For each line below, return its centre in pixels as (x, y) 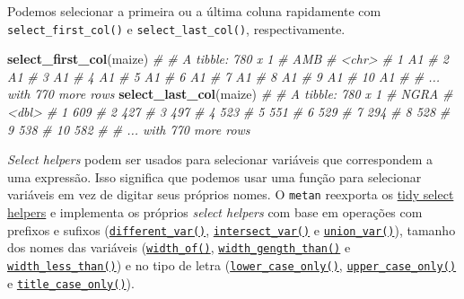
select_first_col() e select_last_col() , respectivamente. (176, 28)
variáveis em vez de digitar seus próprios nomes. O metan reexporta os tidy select (231, 194)
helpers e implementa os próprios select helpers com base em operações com (215, 212)
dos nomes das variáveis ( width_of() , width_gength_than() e (179, 247)
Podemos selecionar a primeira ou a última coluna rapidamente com (194, 11)
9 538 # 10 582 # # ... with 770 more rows (129, 129)
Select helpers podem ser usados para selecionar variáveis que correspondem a (220, 159)
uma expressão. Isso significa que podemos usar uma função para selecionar (214, 176)
